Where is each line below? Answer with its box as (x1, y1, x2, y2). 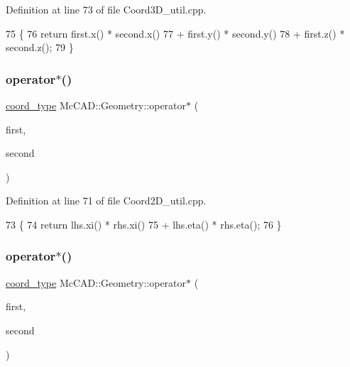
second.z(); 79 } (6, 40, 74, 55)
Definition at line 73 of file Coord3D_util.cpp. (6, 2, 207, 16)
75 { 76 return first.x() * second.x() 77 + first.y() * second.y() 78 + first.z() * (6, 26, 345, 40)
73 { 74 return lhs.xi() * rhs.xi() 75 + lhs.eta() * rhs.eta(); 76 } (6, 217, 282, 231)
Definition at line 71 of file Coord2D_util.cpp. (6, 193, 207, 208)
